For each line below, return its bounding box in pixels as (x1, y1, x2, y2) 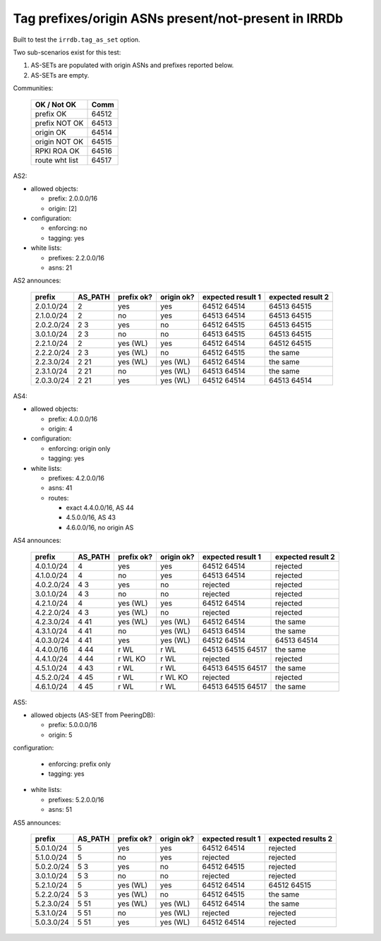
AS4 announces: (13, 537, 61, 545)
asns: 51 (48, 805, 72, 814)
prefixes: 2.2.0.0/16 (48, 253, 105, 262)
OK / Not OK (35, 100, 77, 109)
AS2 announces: (13, 276, 61, 285)
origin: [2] (48, 204, 78, 212)
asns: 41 (48, 484, 73, 492)
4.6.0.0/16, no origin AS (66, 523, 134, 532)
